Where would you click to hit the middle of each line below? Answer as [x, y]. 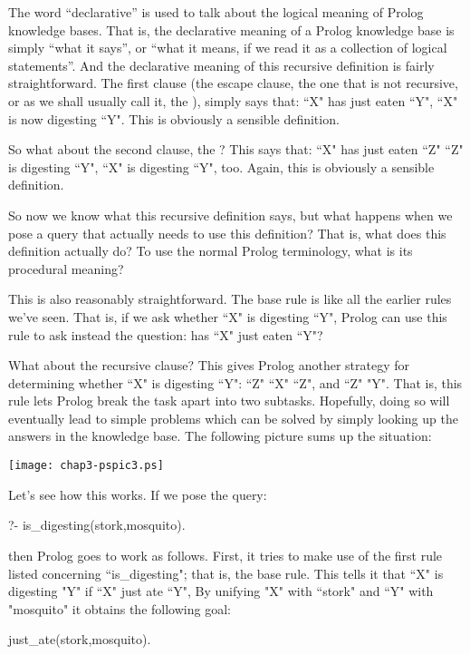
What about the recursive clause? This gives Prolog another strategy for [209, 365]
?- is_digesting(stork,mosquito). [97, 525]
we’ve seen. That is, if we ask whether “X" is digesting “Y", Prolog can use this [228, 316]
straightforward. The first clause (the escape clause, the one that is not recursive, [233, 83]
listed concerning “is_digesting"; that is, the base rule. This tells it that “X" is [226, 573]
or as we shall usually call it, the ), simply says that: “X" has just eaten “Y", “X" [233, 100]
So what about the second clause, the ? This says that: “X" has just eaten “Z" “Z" [236, 149]
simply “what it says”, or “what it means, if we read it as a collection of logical [228, 48]
